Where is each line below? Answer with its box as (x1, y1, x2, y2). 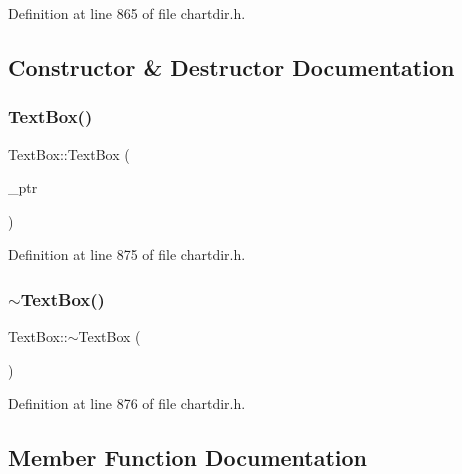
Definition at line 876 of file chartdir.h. (8, 393, 246, 414)
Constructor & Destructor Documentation (8, 51, 455, 82)
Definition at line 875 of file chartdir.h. (8, 244, 246, 265)
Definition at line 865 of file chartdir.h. (8, 3, 246, 23)
